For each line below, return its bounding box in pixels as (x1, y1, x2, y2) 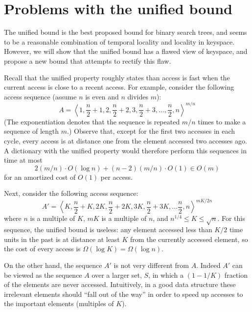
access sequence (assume (4, 91, 77, 101)
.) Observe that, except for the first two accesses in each (67, 126, 235, 136)
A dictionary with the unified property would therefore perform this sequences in (4, 145, 247, 155)
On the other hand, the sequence (4, 260, 102, 270)
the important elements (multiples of (4, 298, 114, 309)
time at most (4, 155, 43, 165)
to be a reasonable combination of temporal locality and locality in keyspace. (4, 36, 235, 47)
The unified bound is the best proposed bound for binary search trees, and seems (4, 27, 247, 37)
